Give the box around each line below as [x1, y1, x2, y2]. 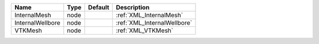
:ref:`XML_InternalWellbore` [116, 19, 193, 26]
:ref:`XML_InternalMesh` [116, 11, 183, 19]
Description [116, 4, 150, 11]
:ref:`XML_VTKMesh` [116, 26, 174, 35]
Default [87, 4, 109, 11]
